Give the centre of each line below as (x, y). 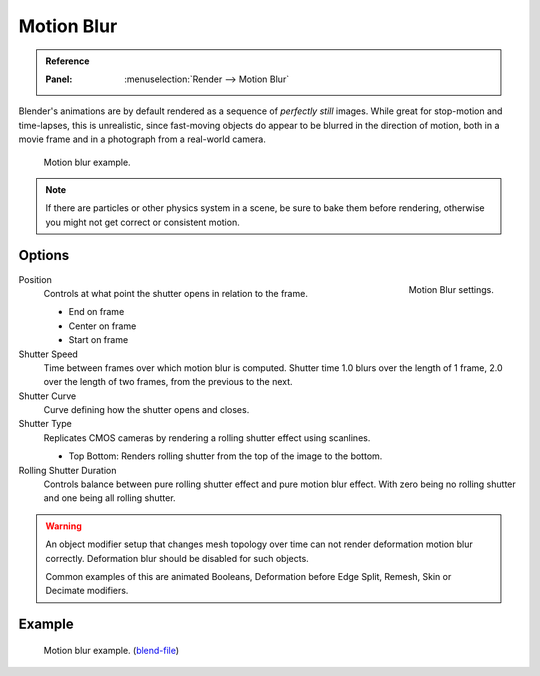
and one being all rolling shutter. (109, 498)
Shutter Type (45, 424)
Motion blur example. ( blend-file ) (111, 650)
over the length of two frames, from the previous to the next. (168, 382)
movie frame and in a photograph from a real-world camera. (142, 139)
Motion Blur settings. (451, 290)
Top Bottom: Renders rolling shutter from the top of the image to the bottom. (225, 456)
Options (44, 255)
